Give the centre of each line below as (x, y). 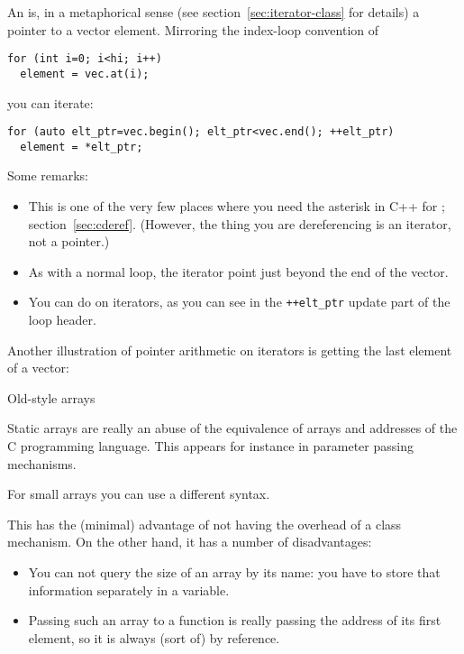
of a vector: (38, 368)
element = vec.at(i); (85, 74)
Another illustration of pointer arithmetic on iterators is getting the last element (230, 350)
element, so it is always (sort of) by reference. (154, 637)
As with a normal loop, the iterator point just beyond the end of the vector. (238, 271)
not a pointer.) (69, 241)
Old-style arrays (51, 397)
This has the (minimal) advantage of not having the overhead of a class (205, 524)
